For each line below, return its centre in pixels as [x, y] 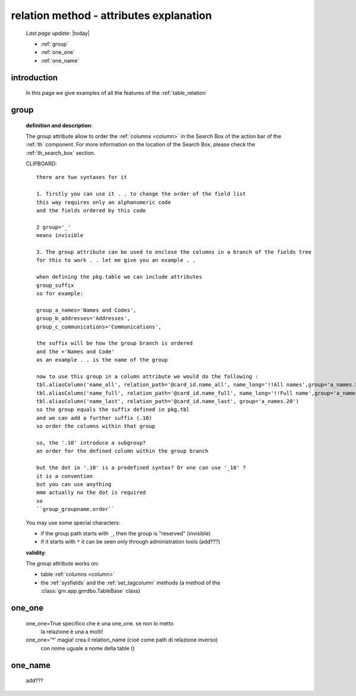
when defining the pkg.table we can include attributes [119, 277]
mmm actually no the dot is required [91, 493]
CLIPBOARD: [42, 164]
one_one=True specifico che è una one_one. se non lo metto [100, 623]
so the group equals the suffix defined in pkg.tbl [113, 410]
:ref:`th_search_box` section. [61, 153]
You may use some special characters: [73, 522]
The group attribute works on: [62, 564]
